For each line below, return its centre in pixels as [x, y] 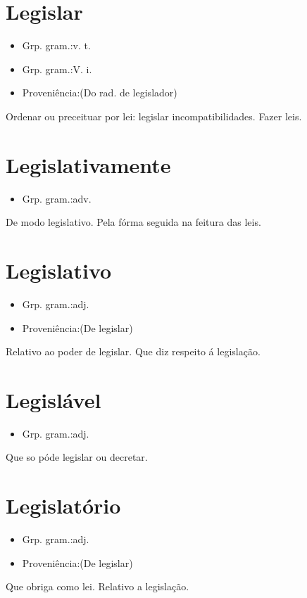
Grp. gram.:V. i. [57, 69]
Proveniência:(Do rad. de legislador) [100, 93]
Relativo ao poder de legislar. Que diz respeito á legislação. [133, 351]
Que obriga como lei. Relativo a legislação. [98, 586]
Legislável [54, 399]
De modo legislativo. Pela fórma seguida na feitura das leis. [133, 222]
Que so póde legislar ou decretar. [77, 457]
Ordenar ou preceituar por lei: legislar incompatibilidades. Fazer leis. [154, 116]
